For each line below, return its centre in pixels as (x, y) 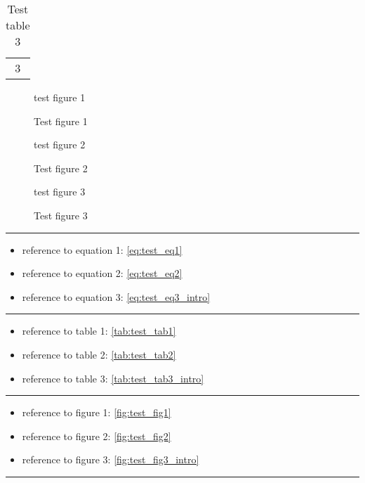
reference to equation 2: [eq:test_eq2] (102, 273)
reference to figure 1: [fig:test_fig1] (97, 412)
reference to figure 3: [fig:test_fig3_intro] (111, 459)
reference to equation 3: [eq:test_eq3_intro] (116, 296)
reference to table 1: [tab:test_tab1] (99, 331)
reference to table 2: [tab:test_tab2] (99, 354)
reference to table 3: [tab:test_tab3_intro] (113, 378)
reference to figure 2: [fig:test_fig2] (97, 436)
